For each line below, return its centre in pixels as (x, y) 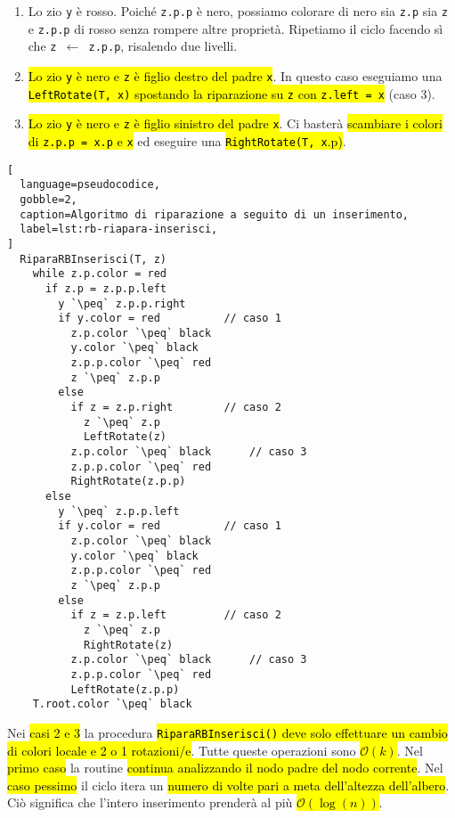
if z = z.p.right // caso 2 (176, 408)
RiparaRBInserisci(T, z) (93, 259)
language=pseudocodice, (90, 185)
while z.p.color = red (99, 274)
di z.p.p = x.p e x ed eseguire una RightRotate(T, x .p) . (187, 140)
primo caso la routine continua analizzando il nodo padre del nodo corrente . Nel (225, 768)
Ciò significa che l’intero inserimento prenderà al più (150, 802)
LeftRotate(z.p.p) (125, 689)
